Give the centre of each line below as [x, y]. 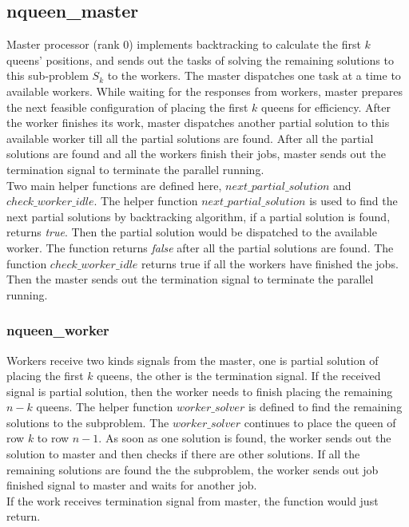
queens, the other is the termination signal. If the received [239, 376]
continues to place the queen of [320, 422]
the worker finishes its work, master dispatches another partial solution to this [198, 123]
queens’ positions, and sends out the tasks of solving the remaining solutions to [200, 59]
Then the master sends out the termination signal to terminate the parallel [190, 279]
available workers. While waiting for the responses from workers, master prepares [204, 91]
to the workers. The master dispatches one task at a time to [254, 75]
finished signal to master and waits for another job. [132, 485]
